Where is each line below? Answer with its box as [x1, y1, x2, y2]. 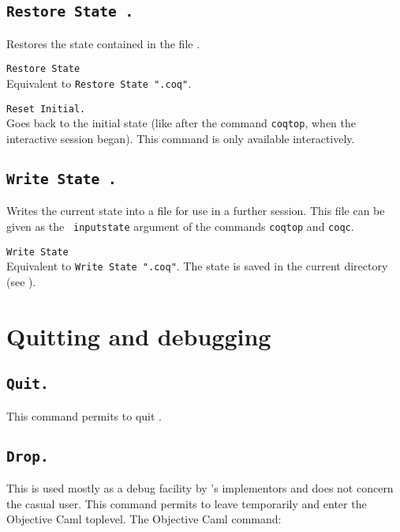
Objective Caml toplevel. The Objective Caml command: [6, 511, 282, 527]
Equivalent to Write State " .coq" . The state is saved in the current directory [6, 258, 388, 274]
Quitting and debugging [6, 319, 271, 352]
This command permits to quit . [6, 407, 162, 424]
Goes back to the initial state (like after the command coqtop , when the [6, 115, 356, 131]
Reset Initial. [6, 103, 86, 115]
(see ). [6, 273, 36, 289]
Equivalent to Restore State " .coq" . [6, 75, 192, 92]
